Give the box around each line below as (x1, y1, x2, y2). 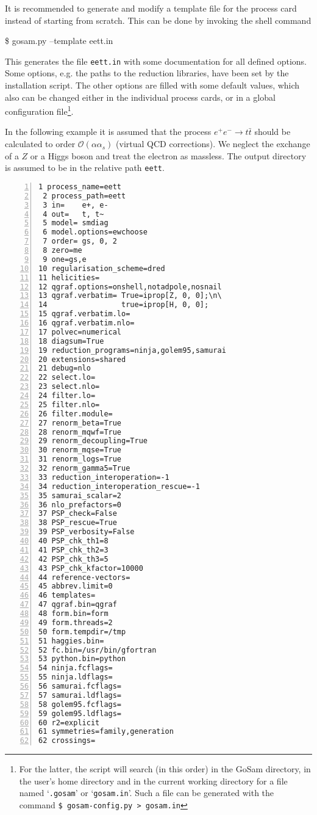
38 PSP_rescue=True (38, 518, 117, 527)
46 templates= (38, 591, 96, 600)
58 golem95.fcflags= (38, 700, 122, 709)
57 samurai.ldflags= (38, 690, 122, 700)
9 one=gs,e (43, 255, 87, 264)
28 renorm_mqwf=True (38, 427, 122, 436)
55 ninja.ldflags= (38, 673, 113, 682)
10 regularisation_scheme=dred (38, 264, 165, 273)
